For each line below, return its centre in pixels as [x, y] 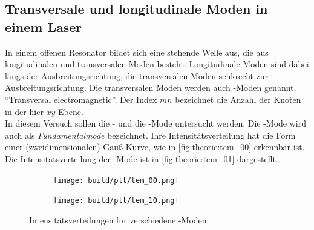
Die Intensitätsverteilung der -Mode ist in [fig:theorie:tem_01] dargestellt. [142, 158]
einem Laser [44, 26]
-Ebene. [69, 111]
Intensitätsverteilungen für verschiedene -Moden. [119, 219]
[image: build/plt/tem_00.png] [116, 180]
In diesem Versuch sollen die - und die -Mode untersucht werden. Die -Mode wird [156, 123]
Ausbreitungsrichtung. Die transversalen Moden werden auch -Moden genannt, [151, 87]
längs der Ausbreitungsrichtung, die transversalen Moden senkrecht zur [137, 75]
